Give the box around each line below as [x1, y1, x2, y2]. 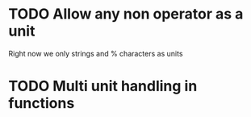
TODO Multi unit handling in [8, 77, 198, 95]
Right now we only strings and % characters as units [8, 48, 183, 58]
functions [8, 94, 75, 113]
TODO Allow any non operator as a [8, 5, 244, 23]
